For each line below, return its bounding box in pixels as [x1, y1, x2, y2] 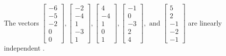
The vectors [4, 17, 39, 28]
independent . [4, 43, 45, 53]
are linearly [188, 17, 222, 28]
